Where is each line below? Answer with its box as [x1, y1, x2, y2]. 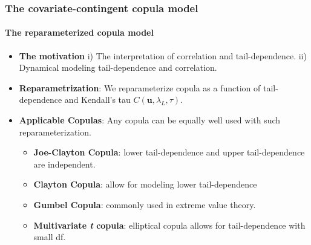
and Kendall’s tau [64, 93, 131, 106]
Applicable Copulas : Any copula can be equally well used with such [19, 114, 281, 126]
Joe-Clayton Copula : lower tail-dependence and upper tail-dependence [33, 146, 305, 158]
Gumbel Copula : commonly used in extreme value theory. [33, 198, 256, 211]
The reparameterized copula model [5, 26, 154, 39]
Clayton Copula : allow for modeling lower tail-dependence [33, 178, 257, 191]
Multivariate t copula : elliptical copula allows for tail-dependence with [33, 218, 306, 231]
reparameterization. [19, 125, 91, 138]
